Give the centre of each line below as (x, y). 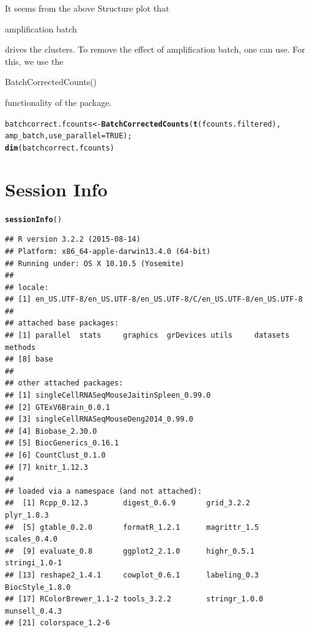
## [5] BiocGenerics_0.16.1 (62, 443)
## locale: (27, 287)
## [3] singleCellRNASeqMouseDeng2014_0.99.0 (99, 419)
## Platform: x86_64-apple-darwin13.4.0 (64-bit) (108, 251)
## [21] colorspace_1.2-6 (57, 623)
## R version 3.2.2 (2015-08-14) (73, 240)
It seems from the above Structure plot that (87, 8)
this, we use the (34, 61)
